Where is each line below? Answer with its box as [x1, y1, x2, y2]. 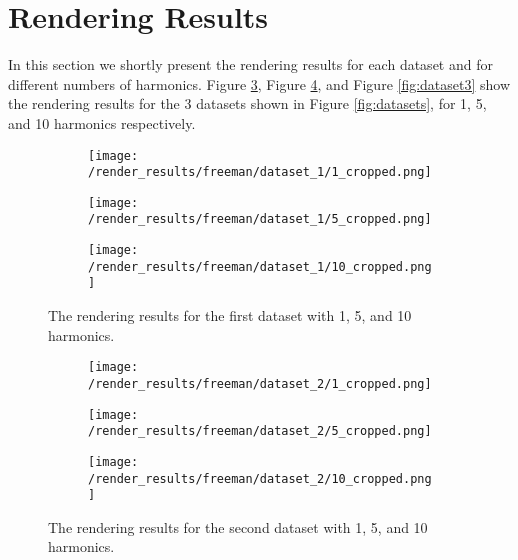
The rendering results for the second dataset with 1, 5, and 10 [48, 516, 428, 537]
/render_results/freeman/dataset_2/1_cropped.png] [88, 376, 432, 391]
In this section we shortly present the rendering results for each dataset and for [8, 54, 493, 75]
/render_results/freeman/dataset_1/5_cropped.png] [88, 212, 432, 227]
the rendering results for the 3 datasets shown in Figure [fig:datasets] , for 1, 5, [8, 93, 487, 114]
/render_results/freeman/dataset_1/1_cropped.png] [88, 165, 432, 180]
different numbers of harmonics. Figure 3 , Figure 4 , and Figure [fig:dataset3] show [8, 73, 511, 94]
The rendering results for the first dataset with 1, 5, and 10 [48, 305, 412, 326]
